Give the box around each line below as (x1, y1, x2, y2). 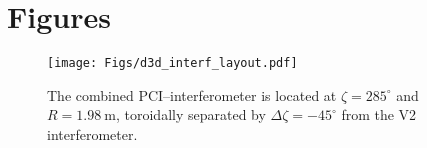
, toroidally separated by (115, 104, 266, 125)
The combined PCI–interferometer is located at (47, 84, 337, 105)
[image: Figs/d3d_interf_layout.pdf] (47, 56, 298, 71)
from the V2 (341, 104, 417, 125)
